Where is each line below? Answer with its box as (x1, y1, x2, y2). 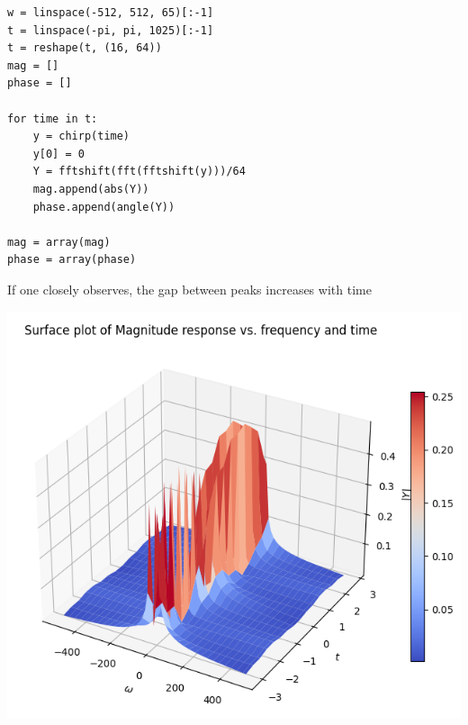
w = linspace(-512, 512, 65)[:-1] (7, 6, 214, 19)
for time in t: (7, 112, 98, 125)
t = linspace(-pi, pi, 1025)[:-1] (7, 23, 214, 37)
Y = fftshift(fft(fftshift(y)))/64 (32, 165, 246, 178)
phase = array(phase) (7, 253, 137, 267)
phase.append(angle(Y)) (32, 200, 175, 213)
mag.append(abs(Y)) (32, 182, 149, 195)
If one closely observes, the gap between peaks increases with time (7, 279, 372, 298)
